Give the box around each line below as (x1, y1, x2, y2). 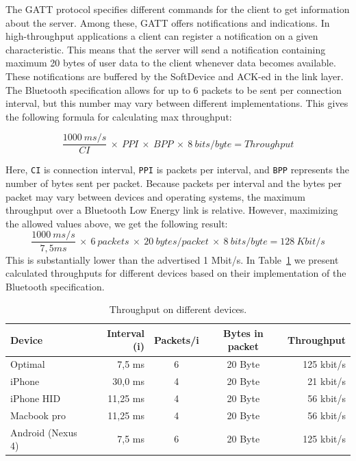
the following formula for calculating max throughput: (5, 109, 232, 123)
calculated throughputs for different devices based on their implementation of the (5, 266, 346, 280)
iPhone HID (10, 391, 61, 405)
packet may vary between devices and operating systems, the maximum (5, 189, 305, 203)
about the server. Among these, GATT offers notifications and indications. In (5, 15, 330, 29)
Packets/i (154, 332, 199, 347)
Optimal (10, 357, 45, 371)
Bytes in (222, 325, 264, 340)
